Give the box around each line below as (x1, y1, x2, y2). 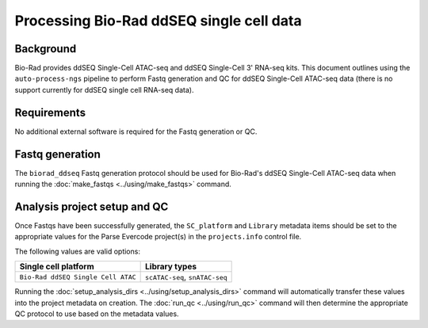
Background (14, 42, 77, 55)
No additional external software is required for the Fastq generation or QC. (14, 127, 258, 136)
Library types (145, 261, 197, 273)
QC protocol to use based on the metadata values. (14, 309, 179, 318)
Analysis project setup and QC (14, 200, 169, 213)
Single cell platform (19, 261, 94, 273)
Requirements (14, 105, 86, 119)
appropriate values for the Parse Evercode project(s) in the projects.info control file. (14, 232, 302, 242)
